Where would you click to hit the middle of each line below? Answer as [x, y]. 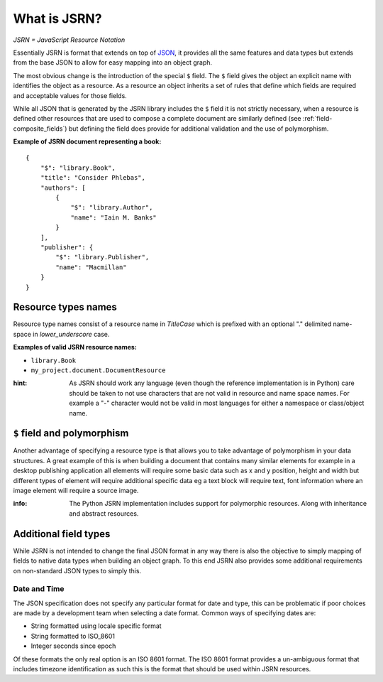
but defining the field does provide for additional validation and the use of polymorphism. [199, 129]
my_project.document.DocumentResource [98, 370]
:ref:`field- [317, 119]
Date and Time [39, 589]
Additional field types [62, 534]
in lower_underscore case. [71, 334]
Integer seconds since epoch [73, 646]
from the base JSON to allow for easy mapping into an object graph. [113, 63]
